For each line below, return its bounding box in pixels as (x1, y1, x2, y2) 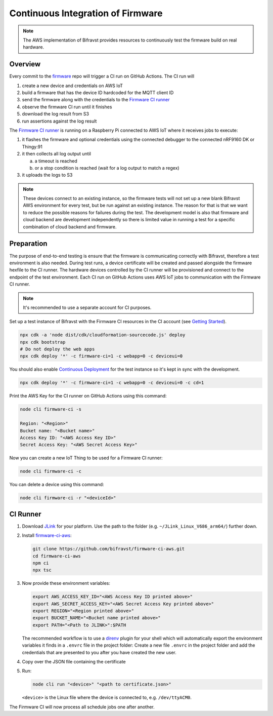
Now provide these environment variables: (22, 580, 111, 586)
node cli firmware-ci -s (20, 407, 82, 412)
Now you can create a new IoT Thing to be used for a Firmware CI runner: (9, 455, 163, 461)
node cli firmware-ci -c (20, 468, 82, 474)
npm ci (32, 560, 49, 566)
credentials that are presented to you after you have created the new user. (22, 649, 176, 655)
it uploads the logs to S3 (22, 172, 73, 178)
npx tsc (32, 567, 52, 573)
